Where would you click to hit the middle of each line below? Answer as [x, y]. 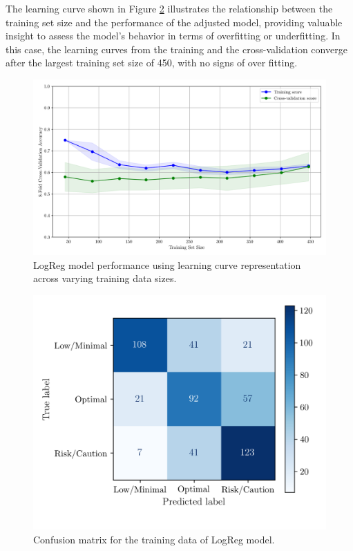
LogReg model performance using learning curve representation [167, 264]
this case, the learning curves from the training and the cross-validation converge [176, 49]
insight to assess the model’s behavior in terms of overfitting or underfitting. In [173, 36]
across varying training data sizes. [105, 278]
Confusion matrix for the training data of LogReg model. [154, 539]
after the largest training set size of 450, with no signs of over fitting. [152, 63]
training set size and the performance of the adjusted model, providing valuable [174, 22]
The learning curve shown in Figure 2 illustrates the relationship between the [169, 8]
